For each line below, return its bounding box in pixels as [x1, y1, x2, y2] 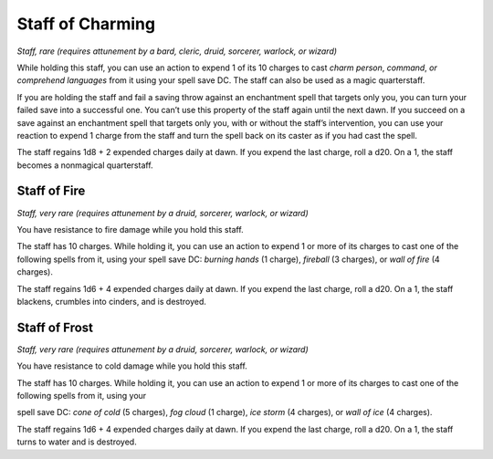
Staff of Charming [16, 14, 155, 34]
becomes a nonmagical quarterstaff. [16, 160, 154, 171]
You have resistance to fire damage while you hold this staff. [16, 224, 244, 235]
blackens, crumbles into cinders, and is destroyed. [16, 296, 207, 307]
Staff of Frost [16, 319, 94, 335]
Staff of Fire [16, 183, 86, 199]
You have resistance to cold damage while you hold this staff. [16, 360, 248, 371]
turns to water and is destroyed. [16, 436, 137, 447]
